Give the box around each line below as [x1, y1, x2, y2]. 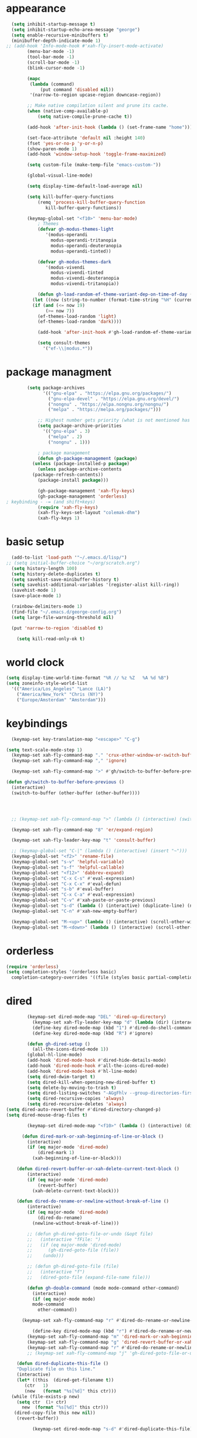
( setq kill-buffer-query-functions [27, 194, 114, 200]
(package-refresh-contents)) [32, 472, 104, 478]
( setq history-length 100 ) [11, 565, 77, 571]
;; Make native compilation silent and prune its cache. [27, 102, 169, 109]
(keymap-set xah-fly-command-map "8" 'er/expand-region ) [11, 827, 154, 833]
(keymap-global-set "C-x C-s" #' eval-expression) [11, 875, 135, 882]
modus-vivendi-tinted [50, 270, 104, 276]
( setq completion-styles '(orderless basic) [6, 969, 117, 975]
